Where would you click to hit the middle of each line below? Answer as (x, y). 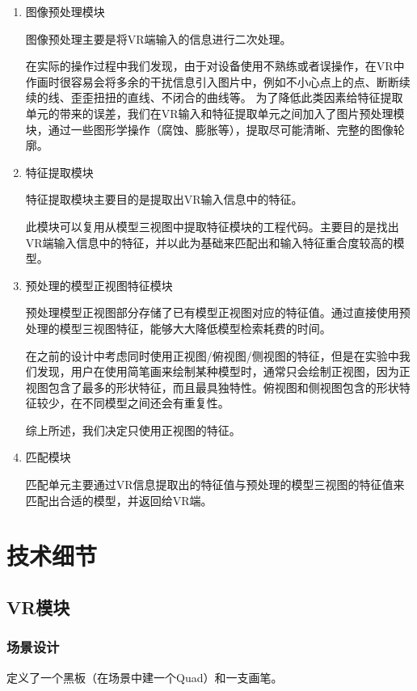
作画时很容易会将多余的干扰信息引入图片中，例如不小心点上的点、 (201, 81)
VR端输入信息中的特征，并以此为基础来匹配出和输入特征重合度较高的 (209, 242)
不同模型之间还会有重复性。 (156, 403)
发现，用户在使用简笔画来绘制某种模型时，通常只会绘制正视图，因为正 (223, 371)
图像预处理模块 (65, 11)
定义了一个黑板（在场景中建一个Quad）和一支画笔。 (145, 677)
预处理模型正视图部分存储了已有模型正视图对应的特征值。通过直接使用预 (218, 312)
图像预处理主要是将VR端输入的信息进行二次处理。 (158, 38)
